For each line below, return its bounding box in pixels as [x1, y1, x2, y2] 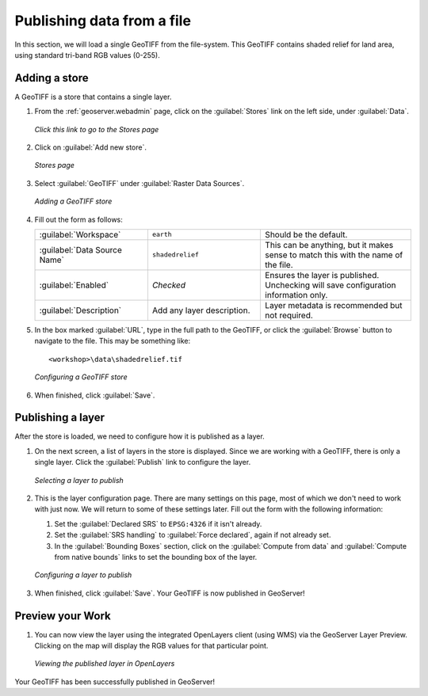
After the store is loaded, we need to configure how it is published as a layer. [14, 432, 265, 441]
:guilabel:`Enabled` [39, 280, 109, 291]
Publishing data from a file [14, 12, 192, 29]
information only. [265, 289, 328, 300]
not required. [265, 310, 313, 321]
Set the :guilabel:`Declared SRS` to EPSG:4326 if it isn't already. [54, 519, 262, 528]
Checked [151, 280, 186, 291]
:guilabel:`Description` [39, 305, 122, 316]
